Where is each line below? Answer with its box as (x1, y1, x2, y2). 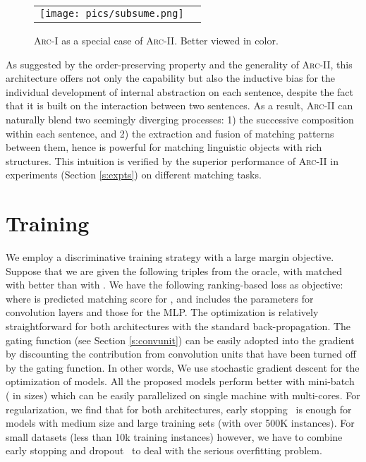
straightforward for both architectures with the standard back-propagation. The (6, 319, 351, 334)
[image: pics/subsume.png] (39, 8, 184, 19)
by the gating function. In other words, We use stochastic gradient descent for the (6, 360, 360, 375)
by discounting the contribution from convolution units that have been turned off (6, 346, 356, 361)
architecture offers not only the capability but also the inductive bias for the (6, 71, 336, 85)
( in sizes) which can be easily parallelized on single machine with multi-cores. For (6, 388, 360, 402)
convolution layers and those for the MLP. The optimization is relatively (6, 305, 319, 320)
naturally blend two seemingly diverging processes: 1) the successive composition (6, 111, 354, 126)
